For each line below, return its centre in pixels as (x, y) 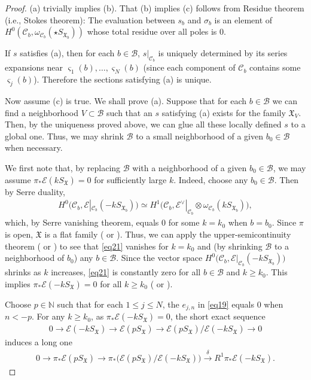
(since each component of (189, 67)
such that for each (90, 304)
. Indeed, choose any (211, 179)
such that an (129, 112)
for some (184, 222)
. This (277, 272)
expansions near (34, 67)
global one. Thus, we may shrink (64, 136)
